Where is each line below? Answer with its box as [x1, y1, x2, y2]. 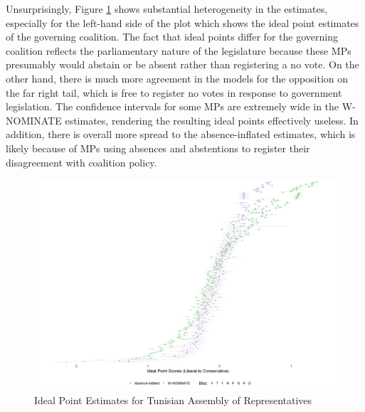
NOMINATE [6, 112, 62, 127]
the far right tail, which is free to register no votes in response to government [6, 85, 342, 100]
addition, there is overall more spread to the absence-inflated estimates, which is [6, 127, 356, 142]
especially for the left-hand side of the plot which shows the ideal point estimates [6, 15, 359, 30]
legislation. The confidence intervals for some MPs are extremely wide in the [6, 99, 339, 114]
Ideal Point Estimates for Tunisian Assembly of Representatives [34, 393, 312, 408]
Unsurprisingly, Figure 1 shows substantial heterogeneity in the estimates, [6, 1, 328, 16]
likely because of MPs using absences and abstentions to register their [6, 140, 310, 155]
